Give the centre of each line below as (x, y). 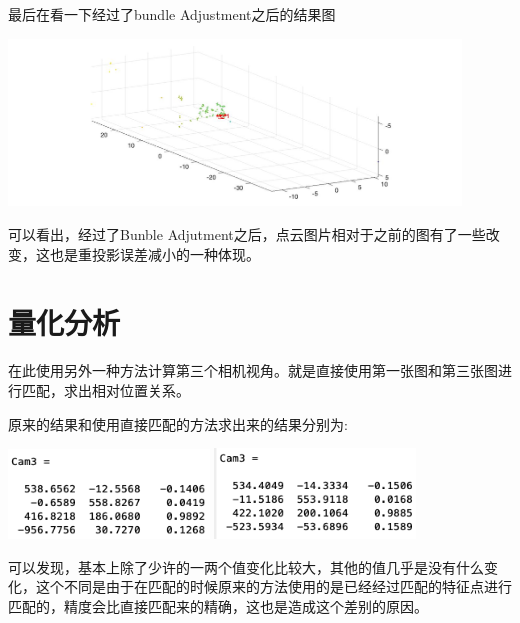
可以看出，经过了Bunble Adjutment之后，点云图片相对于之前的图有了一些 (247, 234)
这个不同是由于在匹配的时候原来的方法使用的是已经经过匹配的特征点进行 (273, 586)
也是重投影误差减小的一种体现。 (154, 253)
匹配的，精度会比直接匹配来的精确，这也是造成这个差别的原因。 (218, 605)
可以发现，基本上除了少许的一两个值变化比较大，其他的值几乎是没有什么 (246, 566)
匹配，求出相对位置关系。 (105, 389)
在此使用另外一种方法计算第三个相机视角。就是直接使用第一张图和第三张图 (253, 370)
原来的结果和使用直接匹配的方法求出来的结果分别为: (178, 423)
